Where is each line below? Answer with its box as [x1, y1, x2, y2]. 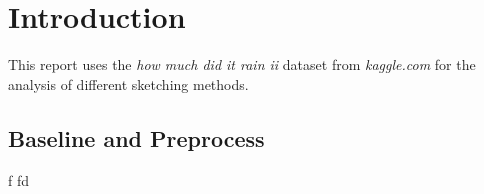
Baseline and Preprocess [8, 122, 265, 153]
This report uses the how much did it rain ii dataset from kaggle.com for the [8, 54, 476, 75]
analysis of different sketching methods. [8, 73, 249, 94]
